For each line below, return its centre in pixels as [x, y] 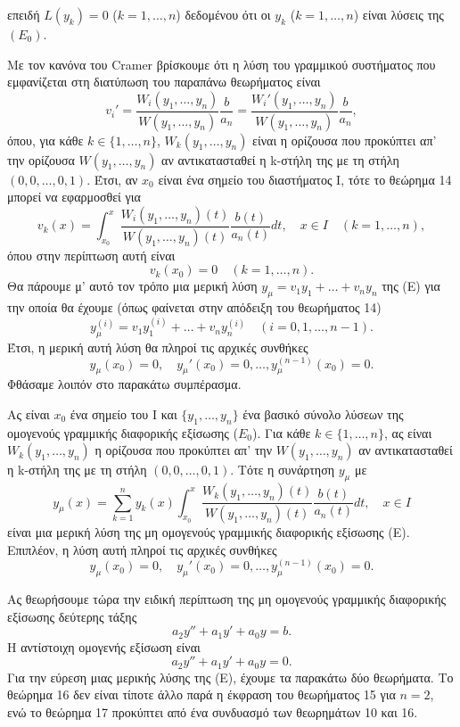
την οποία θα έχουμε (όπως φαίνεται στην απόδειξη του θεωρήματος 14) [194, 307]
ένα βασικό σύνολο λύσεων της [323, 413]
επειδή [24, 14]
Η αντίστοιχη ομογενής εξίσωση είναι [104, 646]
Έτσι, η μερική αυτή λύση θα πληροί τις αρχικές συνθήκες [158, 347]
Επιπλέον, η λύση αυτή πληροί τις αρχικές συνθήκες [142, 549]
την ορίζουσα [41, 159]
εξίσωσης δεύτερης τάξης [72, 616]
